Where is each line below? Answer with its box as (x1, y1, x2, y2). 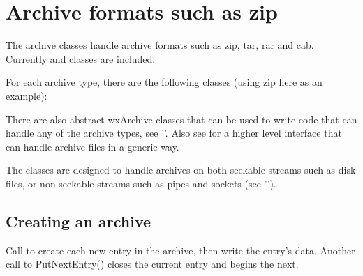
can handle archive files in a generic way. (6, 139, 179, 153)
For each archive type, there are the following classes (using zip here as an (6, 75, 323, 89)
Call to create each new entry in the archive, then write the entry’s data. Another (6, 243, 355, 257)
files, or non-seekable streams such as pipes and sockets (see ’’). (6, 176, 276, 190)
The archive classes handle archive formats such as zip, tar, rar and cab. (6, 38, 314, 52)
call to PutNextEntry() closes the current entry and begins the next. (6, 256, 299, 271)
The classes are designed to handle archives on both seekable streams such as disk (6, 162, 356, 177)
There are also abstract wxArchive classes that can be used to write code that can (6, 112, 357, 126)
